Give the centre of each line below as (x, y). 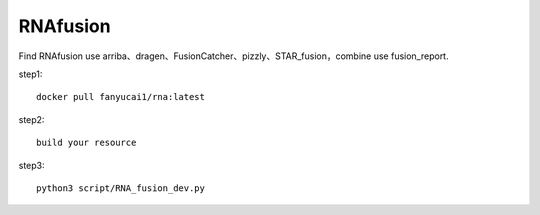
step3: (31, 165)
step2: (31, 119)
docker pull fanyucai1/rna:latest (120, 97)
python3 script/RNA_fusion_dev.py (120, 188)
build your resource (86, 143)
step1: (30, 74)
